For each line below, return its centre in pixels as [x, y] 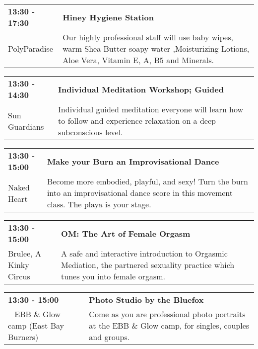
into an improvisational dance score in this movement [140, 193]
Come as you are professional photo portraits [167, 314]
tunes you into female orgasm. [113, 276]
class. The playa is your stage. [99, 204]
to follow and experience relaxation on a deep [137, 121]
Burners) [23, 337]
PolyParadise [31, 48]
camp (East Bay [36, 325]
